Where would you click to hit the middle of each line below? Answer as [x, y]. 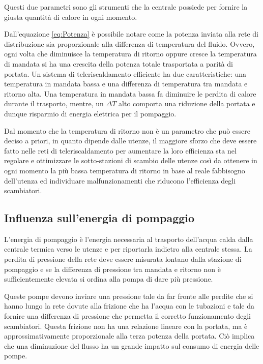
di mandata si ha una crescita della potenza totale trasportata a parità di [119, 63]
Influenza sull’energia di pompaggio [99, 218]
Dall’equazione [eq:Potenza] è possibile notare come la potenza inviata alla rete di [131, 34]
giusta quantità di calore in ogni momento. [71, 17]
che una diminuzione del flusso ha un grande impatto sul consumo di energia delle [132, 345]
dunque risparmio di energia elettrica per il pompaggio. [90, 113]
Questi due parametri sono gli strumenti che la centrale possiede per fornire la [126, 7]
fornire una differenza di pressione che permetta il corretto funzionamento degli [127, 316]
